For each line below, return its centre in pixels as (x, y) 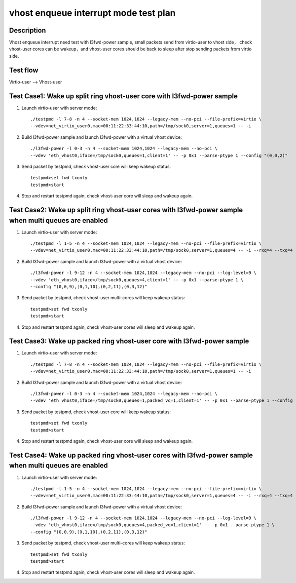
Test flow (24, 70)
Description (28, 30)
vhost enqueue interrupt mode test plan (92, 13)
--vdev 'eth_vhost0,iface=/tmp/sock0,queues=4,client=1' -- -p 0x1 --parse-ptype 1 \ (137, 280)
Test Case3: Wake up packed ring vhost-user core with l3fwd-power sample (129, 341)
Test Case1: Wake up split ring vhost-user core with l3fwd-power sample (123, 96)
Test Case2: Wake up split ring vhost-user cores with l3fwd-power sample (126, 210)
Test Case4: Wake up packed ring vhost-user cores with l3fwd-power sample (131, 455)
